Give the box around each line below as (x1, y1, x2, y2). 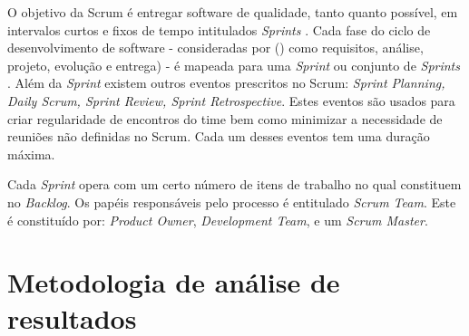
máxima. (7, 144, 55, 163)
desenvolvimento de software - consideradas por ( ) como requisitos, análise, (7, 38, 424, 57)
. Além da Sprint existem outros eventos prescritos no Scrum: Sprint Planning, (7, 73, 445, 92)
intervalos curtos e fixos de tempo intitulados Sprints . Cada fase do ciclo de (7, 20, 431, 39)
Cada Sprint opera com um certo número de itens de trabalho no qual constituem (7, 175, 462, 194)
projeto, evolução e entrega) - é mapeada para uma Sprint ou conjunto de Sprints (7, 55, 460, 74)
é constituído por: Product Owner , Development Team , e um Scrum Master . (7, 210, 428, 229)
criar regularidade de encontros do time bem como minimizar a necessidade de (7, 109, 443, 128)
